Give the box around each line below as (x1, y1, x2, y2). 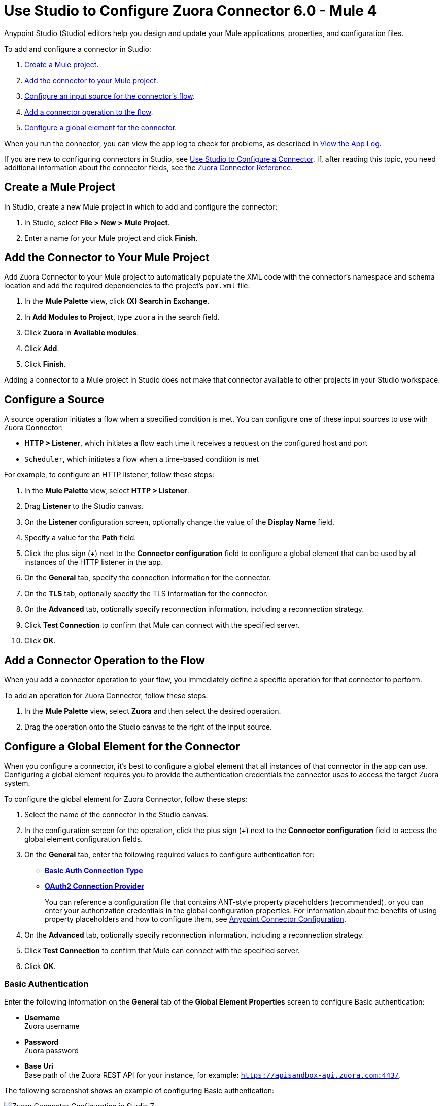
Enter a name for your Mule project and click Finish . (24, 233, 198, 243)
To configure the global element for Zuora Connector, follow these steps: (4, 794, 248, 803)
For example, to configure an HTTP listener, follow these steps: (4, 470, 215, 479)
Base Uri (24, 1061, 53, 1070)
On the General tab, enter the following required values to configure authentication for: (24, 850, 315, 859)
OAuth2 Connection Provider (45, 881, 144, 890)
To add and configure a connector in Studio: (4, 44, 151, 53)
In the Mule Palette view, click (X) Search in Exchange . (24, 297, 210, 306)
